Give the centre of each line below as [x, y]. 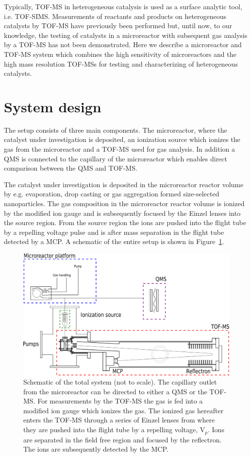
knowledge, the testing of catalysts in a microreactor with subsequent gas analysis [126, 35]
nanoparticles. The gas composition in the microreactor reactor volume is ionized [124, 203]
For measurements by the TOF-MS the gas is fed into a [120, 401]
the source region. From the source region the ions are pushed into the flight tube [125, 222]
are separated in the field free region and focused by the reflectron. [123, 439]
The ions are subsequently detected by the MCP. [96, 449]
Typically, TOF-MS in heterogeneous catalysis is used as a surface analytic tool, [123, 6]
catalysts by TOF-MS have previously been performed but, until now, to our [118, 26]
